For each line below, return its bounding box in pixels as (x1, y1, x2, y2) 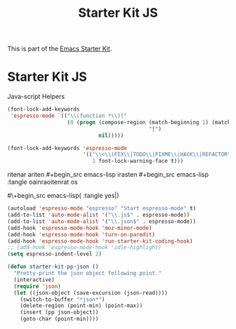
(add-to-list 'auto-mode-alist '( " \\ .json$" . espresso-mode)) (7, 217, 197, 225)
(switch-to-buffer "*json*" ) (20, 296, 105, 303)
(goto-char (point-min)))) (20, 316, 99, 323)
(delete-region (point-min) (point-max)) (20, 302, 143, 309)
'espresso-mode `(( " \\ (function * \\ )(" (10, 112, 128, 119)
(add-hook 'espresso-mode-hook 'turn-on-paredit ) (7, 231, 156, 238)
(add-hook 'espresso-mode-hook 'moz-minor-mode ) (7, 224, 152, 231)
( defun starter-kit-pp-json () (7, 263, 99, 271)
